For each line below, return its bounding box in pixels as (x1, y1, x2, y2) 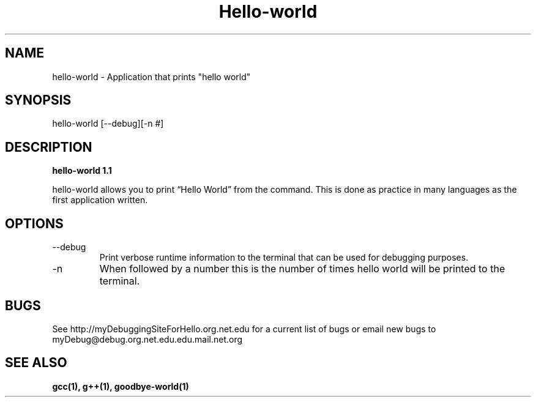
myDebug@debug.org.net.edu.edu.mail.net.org (52, 333, 243, 344)
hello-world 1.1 (52, 165, 112, 176)
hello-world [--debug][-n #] (52, 118, 164, 129)
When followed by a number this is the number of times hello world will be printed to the (99, 262, 505, 275)
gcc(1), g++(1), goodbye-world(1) (52, 381, 189, 392)
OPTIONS (5, 215, 64, 231)
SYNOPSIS (5, 92, 72, 108)
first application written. (52, 195, 148, 206)
